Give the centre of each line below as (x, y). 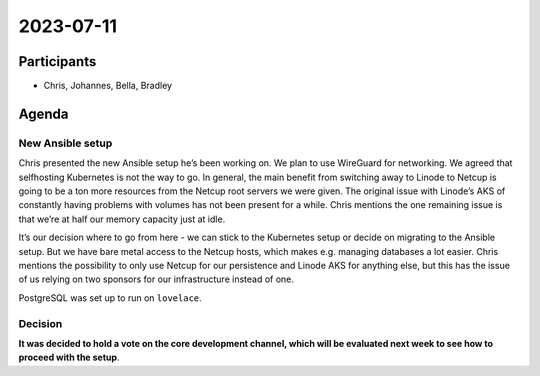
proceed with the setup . (69, 357)
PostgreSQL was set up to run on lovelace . (110, 297)
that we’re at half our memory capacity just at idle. (122, 219)
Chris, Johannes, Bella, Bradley (108, 86)
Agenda (43, 113)
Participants (57, 61)
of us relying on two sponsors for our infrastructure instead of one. (156, 279)
